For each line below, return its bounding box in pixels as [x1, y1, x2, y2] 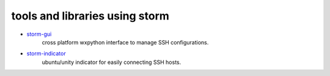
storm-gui [26, 30, 52, 38]
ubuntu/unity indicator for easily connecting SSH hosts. [42, 58, 182, 66]
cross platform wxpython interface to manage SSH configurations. [42, 38, 209, 46]
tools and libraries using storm [11, 9, 169, 22]
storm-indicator [26, 50, 67, 57]
